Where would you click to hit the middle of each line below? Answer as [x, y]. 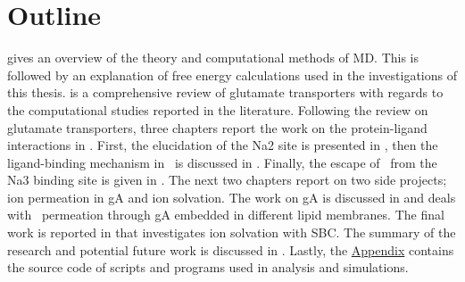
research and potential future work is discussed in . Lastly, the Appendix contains [231, 249]
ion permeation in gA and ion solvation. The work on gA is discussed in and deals [232, 197]
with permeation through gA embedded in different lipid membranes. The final [226, 215]
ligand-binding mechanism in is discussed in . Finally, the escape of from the [222, 162]
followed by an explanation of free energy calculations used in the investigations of [232, 75]
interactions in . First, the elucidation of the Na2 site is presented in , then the [223, 145]
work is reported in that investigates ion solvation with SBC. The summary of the [232, 232]
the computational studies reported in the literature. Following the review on [218, 109]
